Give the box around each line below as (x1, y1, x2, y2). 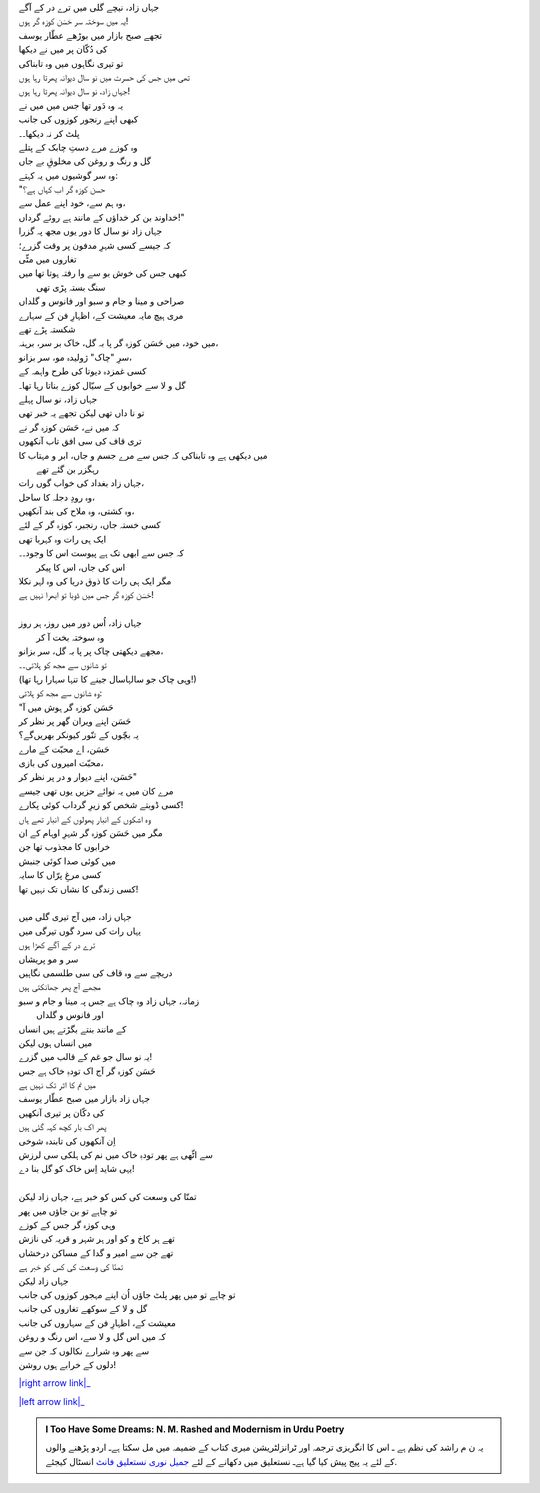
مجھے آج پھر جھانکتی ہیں (18, 981, 102, 993)
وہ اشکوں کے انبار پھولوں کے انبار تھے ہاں (18, 813, 151, 825)
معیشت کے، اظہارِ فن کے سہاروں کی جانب (18, 1316, 177, 1329)
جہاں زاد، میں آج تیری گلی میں (18, 911, 132, 923)
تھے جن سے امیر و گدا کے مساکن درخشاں (18, 1246, 174, 1259)
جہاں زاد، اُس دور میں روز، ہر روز (18, 617, 142, 629)
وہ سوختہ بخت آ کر (36, 631, 105, 643)
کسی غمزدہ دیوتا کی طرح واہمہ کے (18, 365, 147, 377)
